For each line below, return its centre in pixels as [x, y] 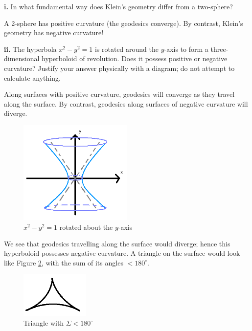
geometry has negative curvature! [54, 33]
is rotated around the [127, 49]
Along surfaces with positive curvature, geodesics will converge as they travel [119, 94]
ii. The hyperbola [30, 49]
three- [219, 49]
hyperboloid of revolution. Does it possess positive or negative [135, 58]
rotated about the [86, 227]
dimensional [22, 58]
